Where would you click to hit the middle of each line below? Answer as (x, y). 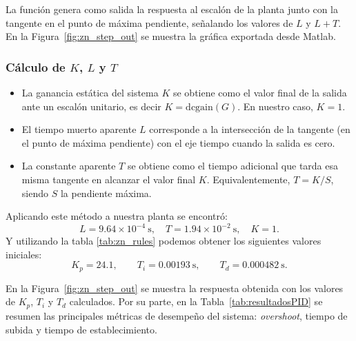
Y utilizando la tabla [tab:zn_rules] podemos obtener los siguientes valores (164, 241)
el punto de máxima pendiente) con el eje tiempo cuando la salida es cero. (178, 142)
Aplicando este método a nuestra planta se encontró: (117, 216)
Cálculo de (36, 66)
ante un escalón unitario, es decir (91, 106)
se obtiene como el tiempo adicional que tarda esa (233, 166)
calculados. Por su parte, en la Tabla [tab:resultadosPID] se (196, 301)
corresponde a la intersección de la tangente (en (250, 129)
